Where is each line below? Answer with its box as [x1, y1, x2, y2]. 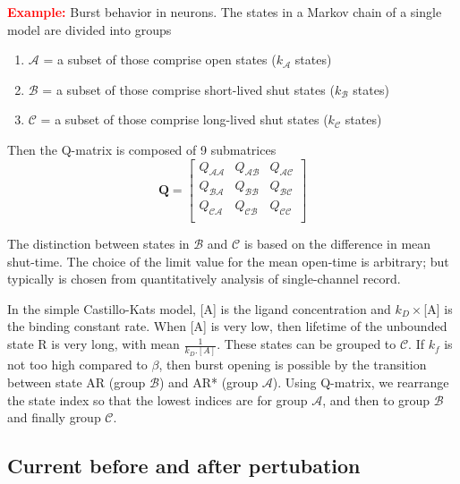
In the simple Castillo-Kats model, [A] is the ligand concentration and [7, 299, 391, 318]
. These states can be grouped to [217, 335, 396, 353]
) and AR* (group [158, 372, 259, 391]
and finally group [7, 408, 101, 427]
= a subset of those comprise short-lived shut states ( [42, 80, 335, 98]
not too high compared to [7, 355, 148, 374]
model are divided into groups [7, 20, 172, 38]
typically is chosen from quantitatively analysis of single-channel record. [7, 269, 401, 288]
